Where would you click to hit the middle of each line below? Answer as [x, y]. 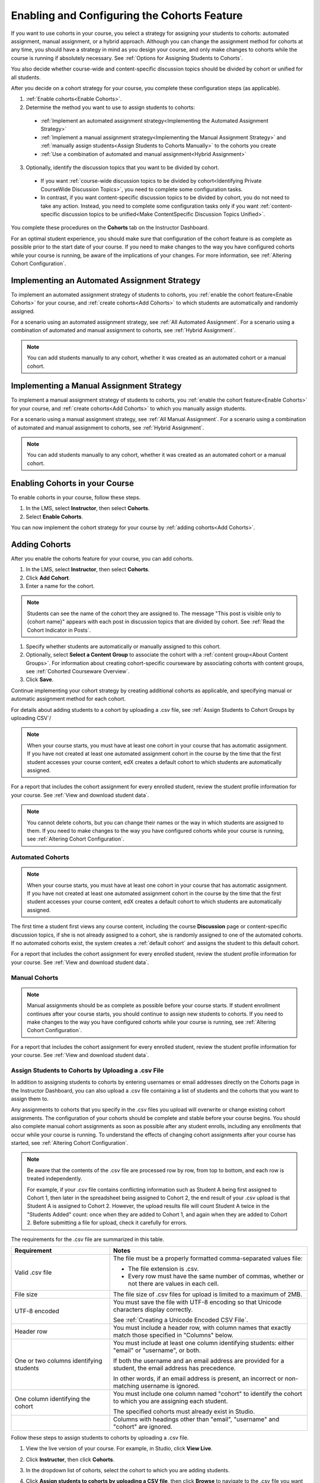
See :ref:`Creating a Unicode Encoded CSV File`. [180, 1320]
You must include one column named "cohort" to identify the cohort [207, 1393]
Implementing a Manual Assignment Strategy [96, 386]
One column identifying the [52, 1399]
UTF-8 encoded [37, 1311]
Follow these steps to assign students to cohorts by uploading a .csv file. [100, 1437]
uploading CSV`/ [31, 718]
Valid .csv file [33, 1272]
